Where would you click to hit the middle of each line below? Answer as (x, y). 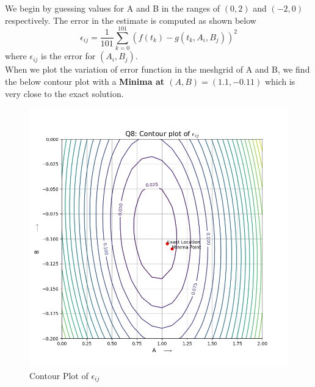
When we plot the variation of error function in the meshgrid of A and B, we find (157, 69)
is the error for (68, 56)
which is (280, 81)
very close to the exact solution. (64, 93)
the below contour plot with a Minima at (85, 81)
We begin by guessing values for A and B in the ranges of (113, 8)
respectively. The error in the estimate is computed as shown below (131, 20)
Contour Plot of (59, 375)
